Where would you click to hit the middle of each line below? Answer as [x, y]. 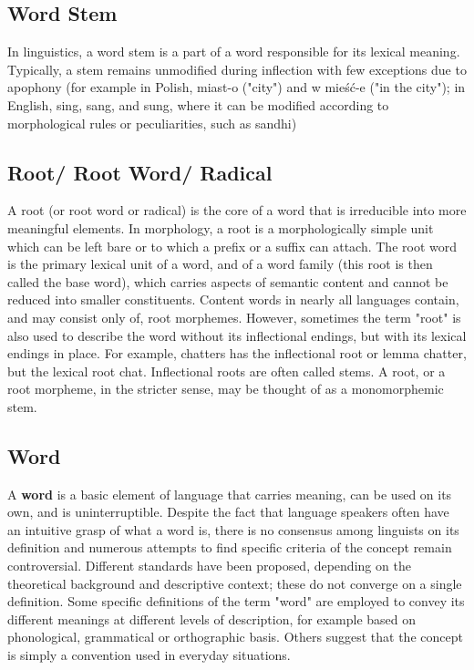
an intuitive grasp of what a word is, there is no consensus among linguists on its [233, 529]
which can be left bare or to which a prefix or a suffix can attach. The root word [232, 246]
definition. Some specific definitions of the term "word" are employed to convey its [236, 601]
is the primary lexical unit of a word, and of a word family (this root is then [220, 264]
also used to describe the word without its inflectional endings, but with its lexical [237, 335]
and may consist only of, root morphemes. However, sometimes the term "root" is [234, 317]
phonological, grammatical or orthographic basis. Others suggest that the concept [235, 637]
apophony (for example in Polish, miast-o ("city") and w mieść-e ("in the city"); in [237, 87]
